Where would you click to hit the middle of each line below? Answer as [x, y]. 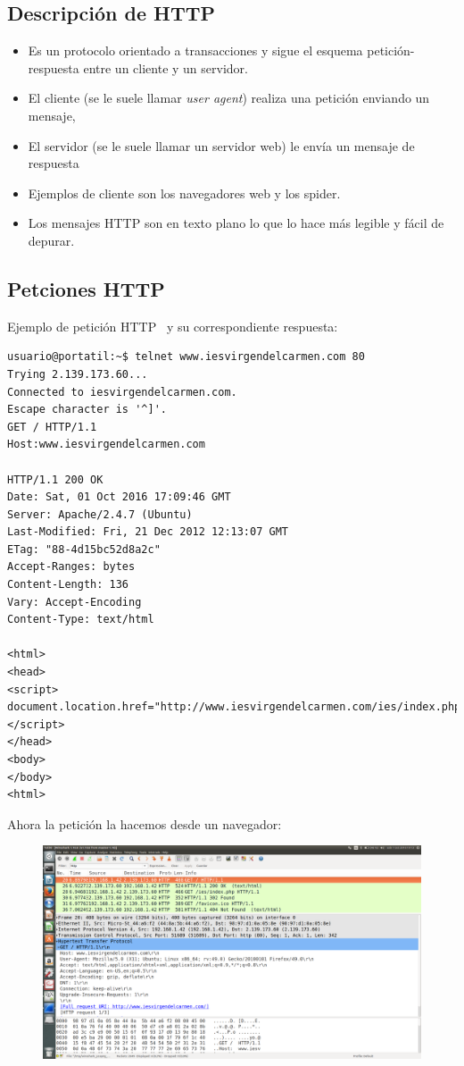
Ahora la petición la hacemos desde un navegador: [145, 823]
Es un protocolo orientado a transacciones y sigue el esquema [195, 50]
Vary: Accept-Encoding [75, 602]
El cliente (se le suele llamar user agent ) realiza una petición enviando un [229, 98]
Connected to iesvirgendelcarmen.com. [122, 392]
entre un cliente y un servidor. [166, 67]
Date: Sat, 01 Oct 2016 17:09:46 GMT [119, 497]
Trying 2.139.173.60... [78, 374]
